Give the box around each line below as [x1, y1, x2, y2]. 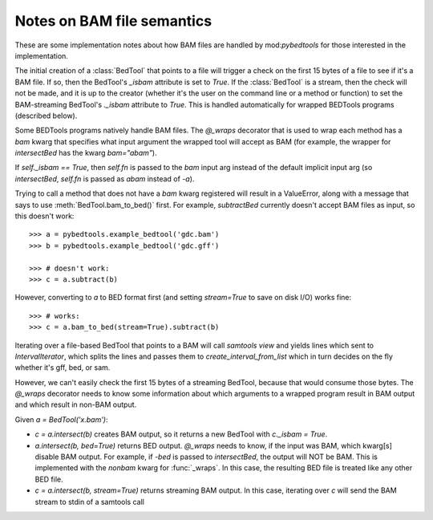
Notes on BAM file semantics [14, 12, 212, 30]
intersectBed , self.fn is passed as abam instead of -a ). [14, 173, 195, 184]
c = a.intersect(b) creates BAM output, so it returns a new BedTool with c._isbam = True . [34, 429, 328, 439]
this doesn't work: [14, 211, 75, 221]
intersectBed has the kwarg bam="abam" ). [14, 148, 157, 158]
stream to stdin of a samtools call [34, 497, 144, 506]
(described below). [14, 111, 78, 120]
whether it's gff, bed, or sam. [14, 363, 111, 372]
